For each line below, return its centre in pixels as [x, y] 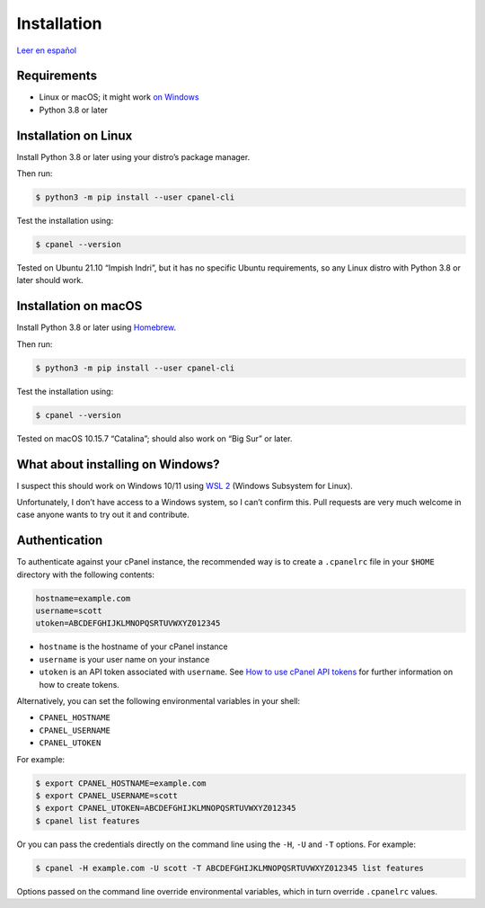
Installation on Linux [75, 135]
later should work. [50, 280]
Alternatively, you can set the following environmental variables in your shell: [159, 701]
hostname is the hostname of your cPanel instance [133, 646]
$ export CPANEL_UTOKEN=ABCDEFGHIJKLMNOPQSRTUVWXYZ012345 [166, 808]
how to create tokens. [79, 684]
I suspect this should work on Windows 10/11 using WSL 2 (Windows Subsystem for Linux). [185, 485]
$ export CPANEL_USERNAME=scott [107, 795]
